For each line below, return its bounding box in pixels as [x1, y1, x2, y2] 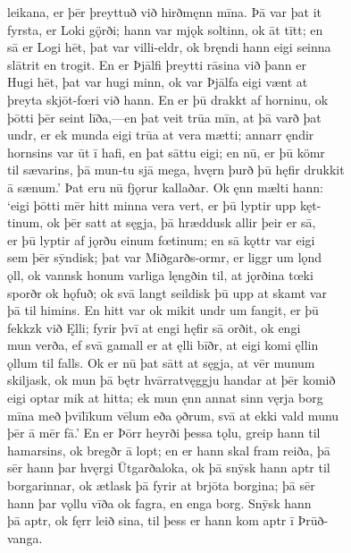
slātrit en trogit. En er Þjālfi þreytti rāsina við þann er [7, 55, 306, 73]
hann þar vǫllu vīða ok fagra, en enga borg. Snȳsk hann [7, 493, 312, 512]
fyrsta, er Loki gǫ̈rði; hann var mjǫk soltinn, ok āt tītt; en [7, 20, 323, 38]
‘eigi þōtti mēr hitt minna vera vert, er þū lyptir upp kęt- [7, 195, 322, 214]
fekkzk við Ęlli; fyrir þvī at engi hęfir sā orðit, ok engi [7, 318, 301, 336]
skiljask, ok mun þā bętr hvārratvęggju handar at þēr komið [7, 370, 336, 389]
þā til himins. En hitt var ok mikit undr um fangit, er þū [7, 301, 319, 319]
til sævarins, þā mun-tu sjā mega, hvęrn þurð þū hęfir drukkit [7, 160, 345, 179]
